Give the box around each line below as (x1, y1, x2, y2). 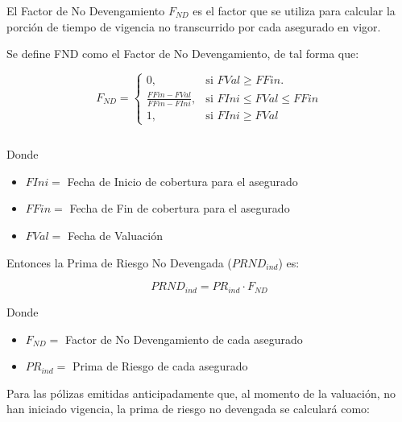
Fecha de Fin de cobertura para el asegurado (69, 200, 290, 217)
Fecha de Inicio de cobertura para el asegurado (67, 172, 298, 189)
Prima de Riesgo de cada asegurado (72, 358, 248, 374)
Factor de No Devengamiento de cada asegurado (64, 330, 303, 347)
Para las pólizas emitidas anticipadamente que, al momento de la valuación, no (6, 384, 396, 401)
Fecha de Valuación (67, 227, 163, 243)
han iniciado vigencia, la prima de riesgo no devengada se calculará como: (6, 400, 370, 417)
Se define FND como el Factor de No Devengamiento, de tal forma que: (6, 45, 359, 62)
